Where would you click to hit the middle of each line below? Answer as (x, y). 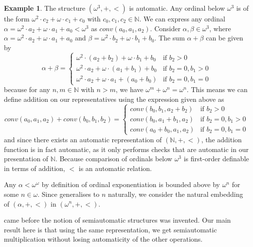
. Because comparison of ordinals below (114, 159)
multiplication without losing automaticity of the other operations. (103, 239)
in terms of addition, (35, 168)
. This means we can (217, 89)
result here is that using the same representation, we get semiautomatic (110, 229)
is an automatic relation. (115, 168)
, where (220, 28)
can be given (225, 38)
